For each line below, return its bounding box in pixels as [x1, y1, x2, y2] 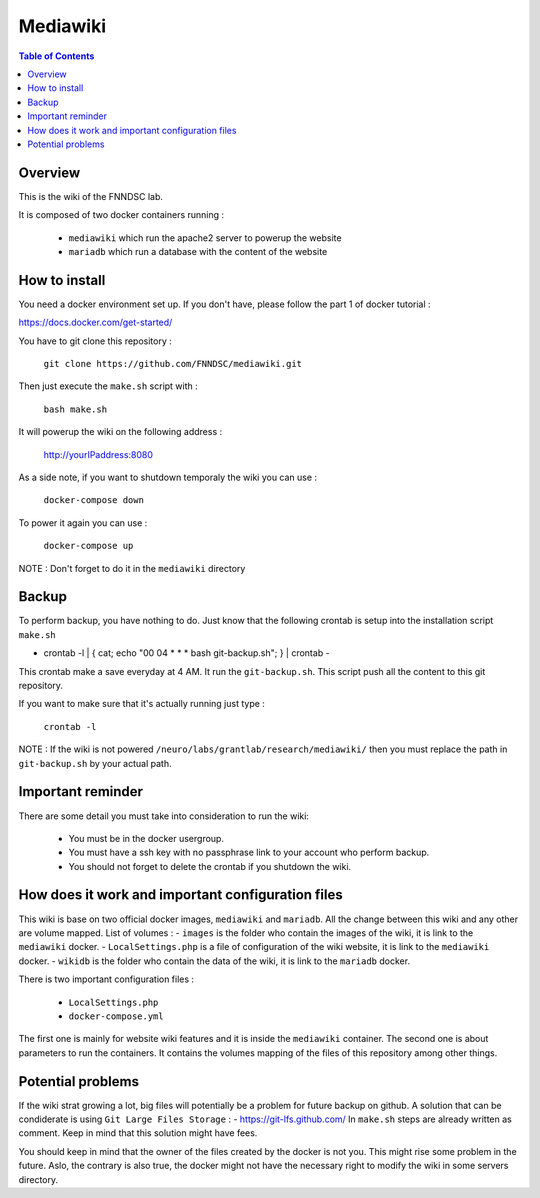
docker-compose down [43, 495, 145, 506]
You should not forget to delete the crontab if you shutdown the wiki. [68, 860, 352, 872]
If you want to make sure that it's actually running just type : [18, 698, 265, 710]
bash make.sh [43, 403, 108, 415]
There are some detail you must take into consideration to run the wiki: [18, 810, 310, 822]
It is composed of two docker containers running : [18, 209, 225, 221]
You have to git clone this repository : [18, 335, 172, 347]
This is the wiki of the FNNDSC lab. [18, 190, 164, 202]
